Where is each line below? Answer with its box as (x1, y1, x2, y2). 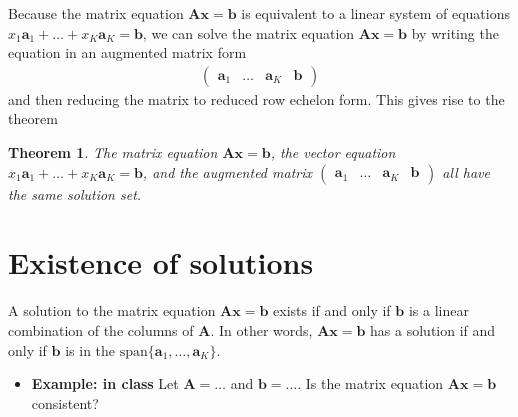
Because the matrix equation (8, 3, 184, 23)
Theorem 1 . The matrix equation (8, 142, 218, 162)
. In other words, (210, 319, 313, 340)
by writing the (411, 22, 499, 43)
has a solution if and (370, 319, 496, 340)
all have (442, 161, 490, 182)
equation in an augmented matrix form (8, 42, 247, 63)
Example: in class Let (31, 373, 179, 394)
